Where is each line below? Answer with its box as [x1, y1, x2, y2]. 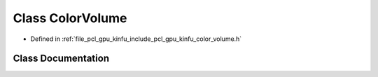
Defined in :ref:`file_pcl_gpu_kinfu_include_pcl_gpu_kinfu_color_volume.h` [30, 35, 242, 43]
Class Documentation [13, 53, 110, 65]
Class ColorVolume [13, 10, 127, 26]
